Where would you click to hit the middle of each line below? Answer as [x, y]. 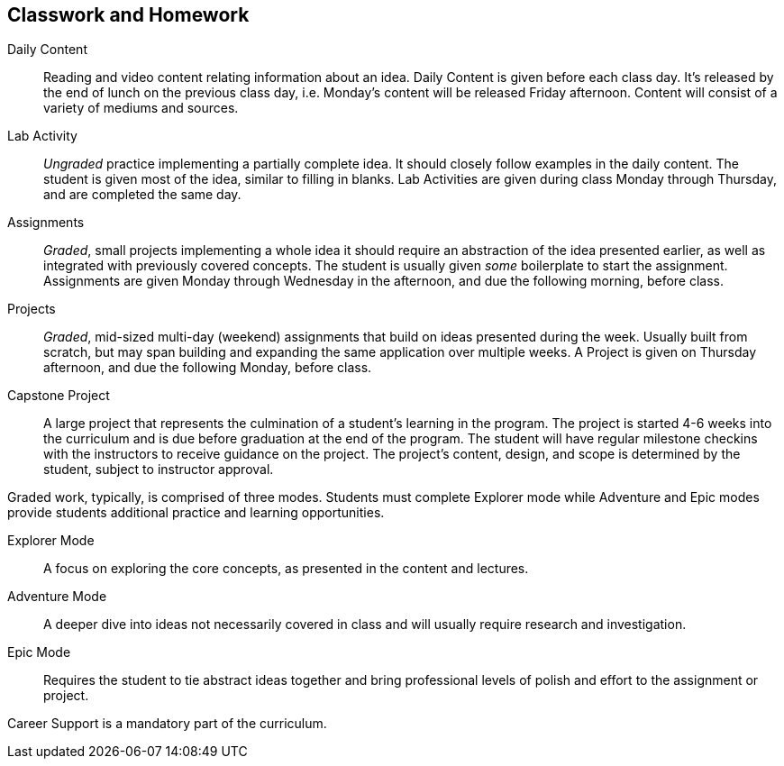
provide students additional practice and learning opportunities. [196, 513]
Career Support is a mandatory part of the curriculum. [167, 724]
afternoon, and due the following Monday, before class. [208, 368]
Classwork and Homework [128, 15]
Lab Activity [42, 136]
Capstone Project [59, 396]
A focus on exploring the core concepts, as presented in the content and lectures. [286, 569]
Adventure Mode [57, 597]
